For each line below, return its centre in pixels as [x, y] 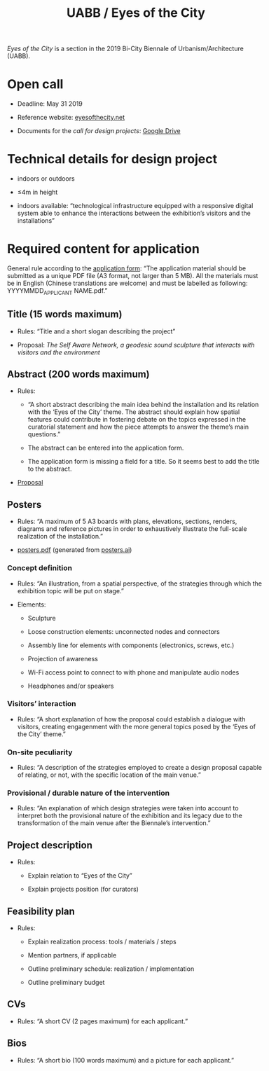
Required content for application [104, 249]
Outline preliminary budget [66, 983]
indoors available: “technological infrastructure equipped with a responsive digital [135, 206]
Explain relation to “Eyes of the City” [80, 876]
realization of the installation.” [60, 537]
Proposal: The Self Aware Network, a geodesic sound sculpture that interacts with [136, 345]
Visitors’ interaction [42, 704]
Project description [50, 845]
